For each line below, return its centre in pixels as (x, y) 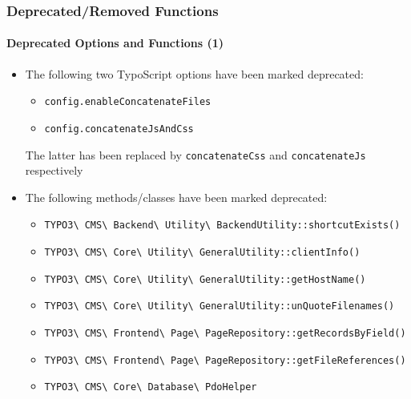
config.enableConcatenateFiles (128, 102)
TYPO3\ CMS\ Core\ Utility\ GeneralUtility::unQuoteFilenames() (220, 306)
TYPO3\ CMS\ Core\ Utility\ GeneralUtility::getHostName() (205, 279)
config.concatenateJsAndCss (119, 129)
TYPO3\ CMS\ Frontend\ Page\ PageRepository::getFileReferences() (225, 360)
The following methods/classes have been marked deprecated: (176, 197)
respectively (54, 170)
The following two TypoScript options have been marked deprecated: (194, 73)
